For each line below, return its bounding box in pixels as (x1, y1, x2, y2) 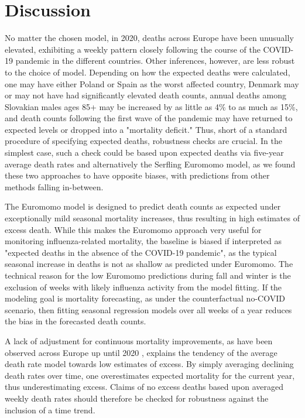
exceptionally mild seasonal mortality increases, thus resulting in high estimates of (5, 212, 300, 224)
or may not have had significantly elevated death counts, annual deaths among (5, 89, 286, 101)
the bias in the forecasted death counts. (5, 315, 146, 327)
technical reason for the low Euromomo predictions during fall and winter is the (5, 269, 291, 281)
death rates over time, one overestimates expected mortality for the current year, (5, 369, 295, 381)
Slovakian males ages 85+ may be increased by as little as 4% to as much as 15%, (5, 100, 298, 112)
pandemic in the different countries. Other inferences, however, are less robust (15, 54, 295, 67)
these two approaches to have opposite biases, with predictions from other (5, 169, 270, 181)
